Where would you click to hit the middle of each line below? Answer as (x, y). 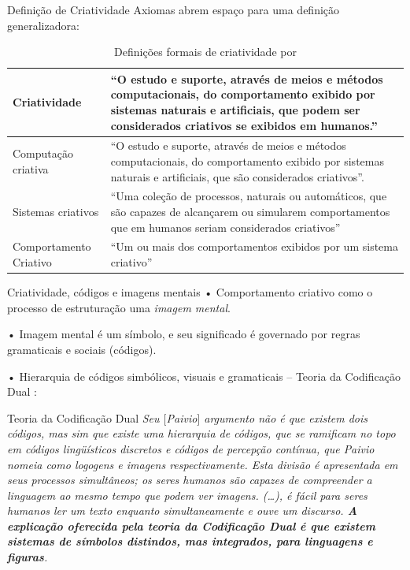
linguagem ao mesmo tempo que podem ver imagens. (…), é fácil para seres (187, 495)
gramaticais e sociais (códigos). (82, 349)
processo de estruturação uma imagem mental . (119, 307)
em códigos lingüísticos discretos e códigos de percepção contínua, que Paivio (191, 448)
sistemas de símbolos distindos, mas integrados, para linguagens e (190, 541)
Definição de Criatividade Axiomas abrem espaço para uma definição (174, 9)
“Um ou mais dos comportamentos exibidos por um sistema (254, 246)
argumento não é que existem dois (286, 417)
